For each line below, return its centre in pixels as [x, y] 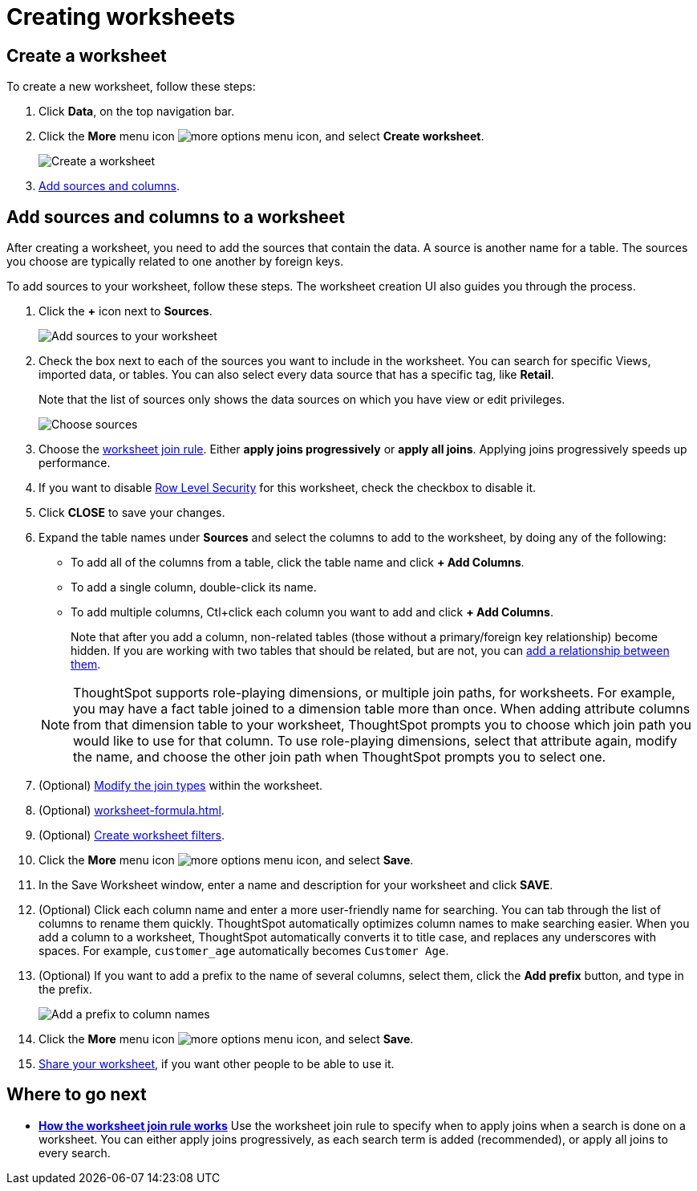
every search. [75, 1152]
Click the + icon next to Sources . [126, 311]
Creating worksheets [121, 17]
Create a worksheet [87, 55]
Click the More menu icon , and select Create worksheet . [261, 136]
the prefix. [65, 990]
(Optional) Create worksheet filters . [132, 835]
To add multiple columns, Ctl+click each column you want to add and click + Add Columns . [312, 612]
